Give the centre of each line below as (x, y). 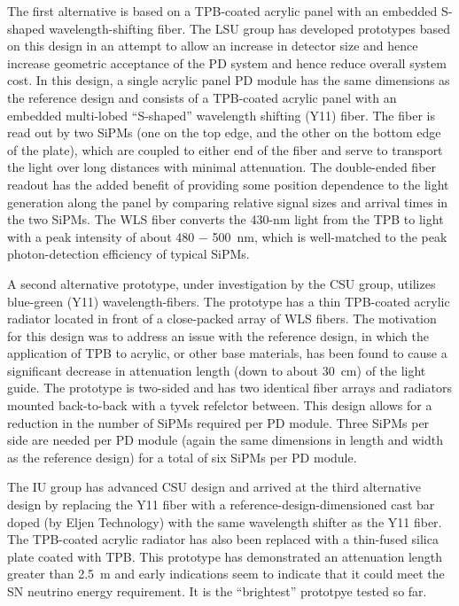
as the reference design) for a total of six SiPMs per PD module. (182, 457)
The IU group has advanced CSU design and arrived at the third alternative (214, 487)
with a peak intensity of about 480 (101, 236)
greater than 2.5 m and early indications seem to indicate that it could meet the (226, 574)
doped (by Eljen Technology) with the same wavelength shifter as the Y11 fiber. (225, 521)
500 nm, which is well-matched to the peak (330, 236)
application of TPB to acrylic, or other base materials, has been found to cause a (227, 353)
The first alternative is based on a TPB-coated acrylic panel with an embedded (222, 11)
